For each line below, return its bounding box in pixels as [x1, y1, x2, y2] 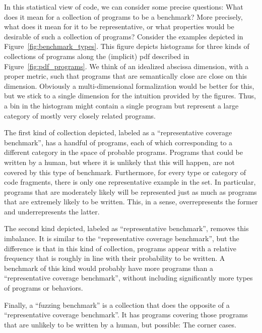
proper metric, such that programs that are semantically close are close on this [4, 71, 247, 81]
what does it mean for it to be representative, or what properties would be [4, 21, 234, 32]
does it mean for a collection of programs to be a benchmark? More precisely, [4, 11, 243, 22]
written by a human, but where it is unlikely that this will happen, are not [4, 156, 235, 167]
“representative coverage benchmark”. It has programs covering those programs [4, 309, 248, 320]
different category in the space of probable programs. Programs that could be [4, 147, 243, 157]
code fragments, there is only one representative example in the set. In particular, [4, 177, 256, 187]
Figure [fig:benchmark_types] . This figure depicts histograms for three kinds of [4, 41, 249, 51]
